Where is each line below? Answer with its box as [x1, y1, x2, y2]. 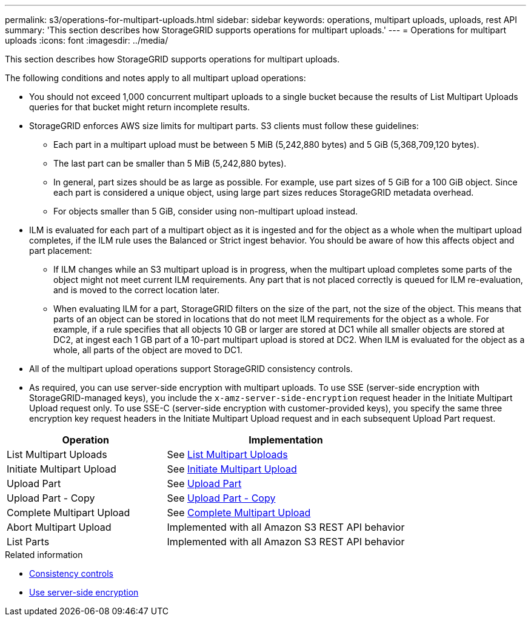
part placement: [29, 245, 92, 256]
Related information [5, 550, 83, 560]
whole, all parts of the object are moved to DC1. [53, 345, 243, 355]
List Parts [7, 536, 50, 548]
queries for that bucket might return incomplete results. [29, 102, 250, 112]
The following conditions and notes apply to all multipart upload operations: [5, 73, 306, 83]
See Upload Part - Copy [167, 492, 276, 504]
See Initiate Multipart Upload [167, 463, 297, 475]
